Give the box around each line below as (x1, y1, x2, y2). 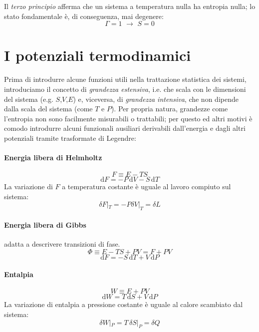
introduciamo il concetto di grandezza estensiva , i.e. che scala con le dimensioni (4, 83, 246, 94)
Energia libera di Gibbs (4, 219, 86, 230)
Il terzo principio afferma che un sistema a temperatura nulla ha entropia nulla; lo (4, 1, 256, 11)
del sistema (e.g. (4, 93, 53, 104)
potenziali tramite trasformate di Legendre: (4, 132, 136, 143)
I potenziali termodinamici (4, 45, 191, 65)
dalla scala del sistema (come (4, 103, 93, 114)
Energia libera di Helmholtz (4, 152, 102, 163)
